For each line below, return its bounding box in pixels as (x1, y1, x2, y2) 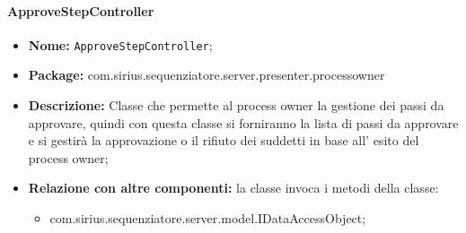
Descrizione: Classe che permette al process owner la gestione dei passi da (28, 96, 444, 115)
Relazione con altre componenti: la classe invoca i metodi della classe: (28, 178, 439, 197)
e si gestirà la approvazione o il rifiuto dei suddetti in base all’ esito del (28, 131, 419, 150)
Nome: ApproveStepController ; (28, 35, 213, 54)
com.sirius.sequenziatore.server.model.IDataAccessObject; (49, 209, 366, 228)
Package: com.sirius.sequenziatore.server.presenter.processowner (28, 65, 385, 84)
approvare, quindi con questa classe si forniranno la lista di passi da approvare (28, 113, 459, 132)
